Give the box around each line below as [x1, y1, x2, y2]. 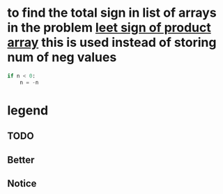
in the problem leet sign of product [7, 20, 211, 36]
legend [7, 103, 49, 118]
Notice [7, 178, 37, 190]
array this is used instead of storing [7, 35, 217, 50]
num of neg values [7, 50, 117, 66]
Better [7, 154, 35, 165]
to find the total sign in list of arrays [7, 5, 217, 21]
